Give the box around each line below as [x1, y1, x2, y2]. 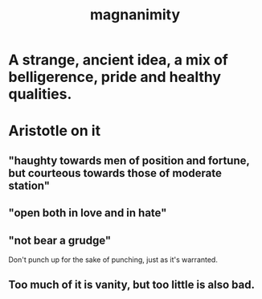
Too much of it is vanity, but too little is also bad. [8, 278, 256, 292]
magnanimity [89, 6, 181, 24]
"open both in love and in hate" [8, 207, 167, 220]
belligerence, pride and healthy [8, 68, 222, 86]
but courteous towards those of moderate [8, 166, 223, 180]
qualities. [8, 85, 72, 104]
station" [8, 178, 51, 192]
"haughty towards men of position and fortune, [8, 154, 250, 167]
